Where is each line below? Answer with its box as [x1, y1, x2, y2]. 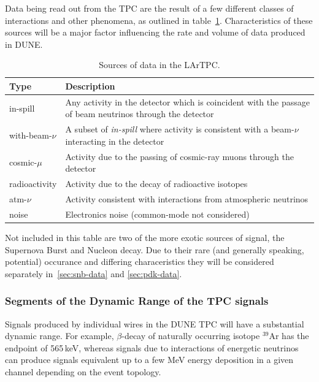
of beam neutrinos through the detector [65, 107, 214, 120]
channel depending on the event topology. [5, 365, 161, 378]
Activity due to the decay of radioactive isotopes [65, 177, 248, 190]
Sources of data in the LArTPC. [99, 58, 220, 71]
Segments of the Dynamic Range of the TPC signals [5, 293, 269, 308]
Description [65, 79, 115, 92]
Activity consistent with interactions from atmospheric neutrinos [65, 192, 309, 205]
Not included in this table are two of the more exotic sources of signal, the [5, 231, 285, 243]
